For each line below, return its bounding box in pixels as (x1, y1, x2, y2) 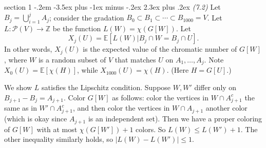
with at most (36, 123, 78, 134)
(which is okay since (4, 113, 67, 124)
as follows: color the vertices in (112, 92, 208, 102)
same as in (4, 102, 37, 113)
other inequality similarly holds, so (4, 134, 113, 144)
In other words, (4, 44, 52, 54)
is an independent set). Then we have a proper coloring (88, 113, 262, 124)
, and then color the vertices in (73, 102, 170, 113)
